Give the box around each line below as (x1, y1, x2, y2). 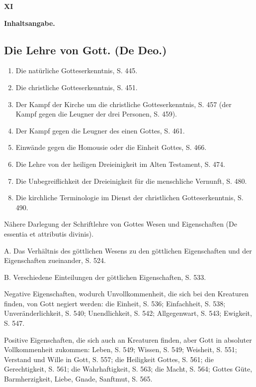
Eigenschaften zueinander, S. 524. (4, 255, 106, 265)
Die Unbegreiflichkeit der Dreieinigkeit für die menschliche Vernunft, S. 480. (15, 175, 247, 186)
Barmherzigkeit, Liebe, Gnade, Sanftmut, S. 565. (4, 374, 153, 384)
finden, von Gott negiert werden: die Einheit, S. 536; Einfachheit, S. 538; (4, 298, 226, 308)
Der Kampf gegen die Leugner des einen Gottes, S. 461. (15, 125, 185, 135)
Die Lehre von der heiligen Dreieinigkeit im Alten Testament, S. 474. (15, 158, 225, 169)
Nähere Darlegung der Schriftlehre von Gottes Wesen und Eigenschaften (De (4, 219, 237, 229)
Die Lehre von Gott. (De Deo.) (4, 42, 167, 57)
